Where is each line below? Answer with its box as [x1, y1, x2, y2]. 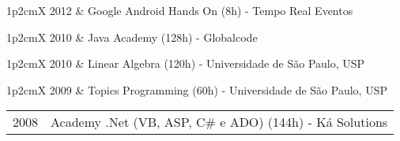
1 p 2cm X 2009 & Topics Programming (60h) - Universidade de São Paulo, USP [6, 81, 387, 98]
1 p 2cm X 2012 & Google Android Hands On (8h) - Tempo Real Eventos [6, 2, 353, 18]
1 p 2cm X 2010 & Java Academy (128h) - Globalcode [6, 28, 258, 45]
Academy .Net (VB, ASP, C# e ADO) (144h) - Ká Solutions [51, 113, 388, 132]
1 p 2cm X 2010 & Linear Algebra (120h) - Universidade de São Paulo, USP [6, 55, 365, 72]
